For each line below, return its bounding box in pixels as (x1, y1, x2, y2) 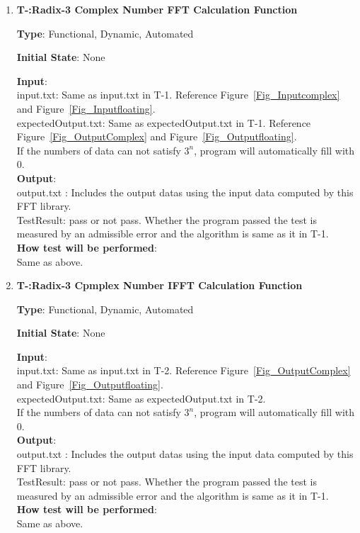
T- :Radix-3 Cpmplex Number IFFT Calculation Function (16, 278, 303, 293)
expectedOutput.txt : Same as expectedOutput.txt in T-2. (16, 391, 266, 405)
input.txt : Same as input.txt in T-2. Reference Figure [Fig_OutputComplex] (16, 363, 351, 378)
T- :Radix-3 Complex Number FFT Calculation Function (16, 2, 298, 16)
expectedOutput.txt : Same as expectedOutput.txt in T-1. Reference (16, 115, 311, 130)
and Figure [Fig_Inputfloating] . (16, 101, 156, 116)
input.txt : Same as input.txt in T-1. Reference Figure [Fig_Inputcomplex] (16, 87, 340, 102)
